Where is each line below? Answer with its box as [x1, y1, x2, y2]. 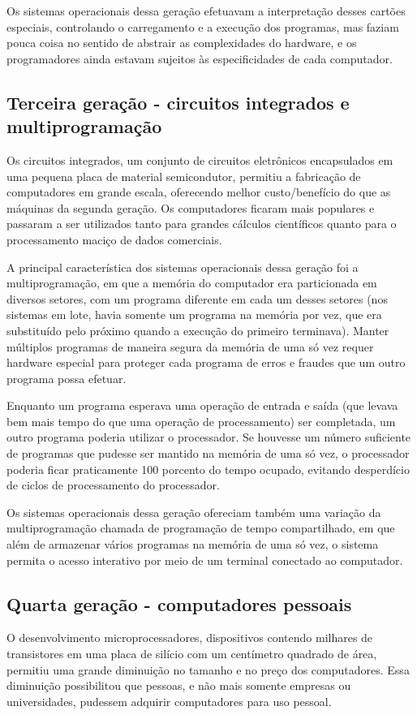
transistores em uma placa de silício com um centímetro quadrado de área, [6, 645, 377, 662]
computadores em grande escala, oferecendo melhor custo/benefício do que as [6, 183, 391, 200]
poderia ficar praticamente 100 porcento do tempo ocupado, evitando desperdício [6, 460, 410, 477]
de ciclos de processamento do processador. [6, 476, 220, 493]
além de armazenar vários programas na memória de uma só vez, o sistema [6, 536, 379, 553]
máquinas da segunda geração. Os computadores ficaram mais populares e [6, 199, 375, 216]
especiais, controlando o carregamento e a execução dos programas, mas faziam [6, 18, 399, 35]
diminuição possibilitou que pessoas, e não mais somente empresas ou [6, 677, 351, 694]
